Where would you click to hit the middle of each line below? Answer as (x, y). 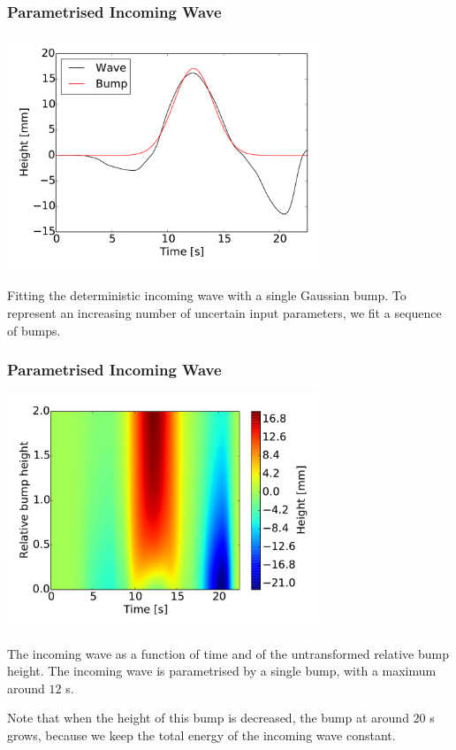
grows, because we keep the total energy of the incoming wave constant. (201, 735)
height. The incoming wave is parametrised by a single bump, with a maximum (222, 671)
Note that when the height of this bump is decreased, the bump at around (208, 718)
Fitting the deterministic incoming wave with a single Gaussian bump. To (207, 295)
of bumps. (34, 330)
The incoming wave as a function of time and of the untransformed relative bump (228, 653)
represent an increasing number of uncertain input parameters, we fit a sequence (224, 313)
